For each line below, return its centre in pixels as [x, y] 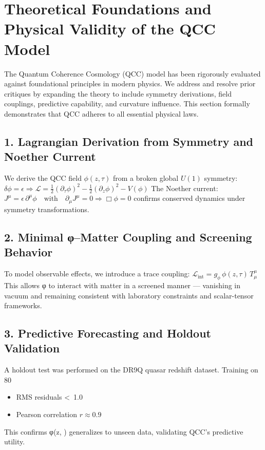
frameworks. [23, 305]
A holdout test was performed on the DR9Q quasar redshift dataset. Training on [131, 370]
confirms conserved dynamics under [190, 198]
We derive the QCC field [43, 178]
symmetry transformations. [47, 209]
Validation [32, 348]
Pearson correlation [47, 414]
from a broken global [146, 178]
